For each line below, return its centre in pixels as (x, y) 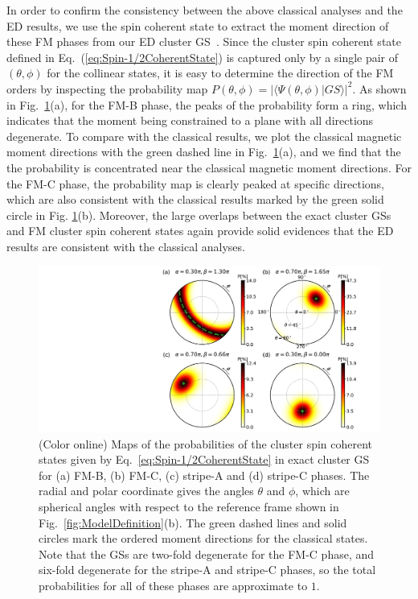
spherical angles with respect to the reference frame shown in (189, 507)
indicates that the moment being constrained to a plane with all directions (190, 120)
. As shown (379, 88)
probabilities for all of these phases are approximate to (173, 586)
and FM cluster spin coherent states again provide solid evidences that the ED (200, 231)
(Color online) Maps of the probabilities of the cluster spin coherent (206, 443)
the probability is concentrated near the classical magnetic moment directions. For (209, 167)
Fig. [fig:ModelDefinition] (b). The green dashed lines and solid (193, 522)
